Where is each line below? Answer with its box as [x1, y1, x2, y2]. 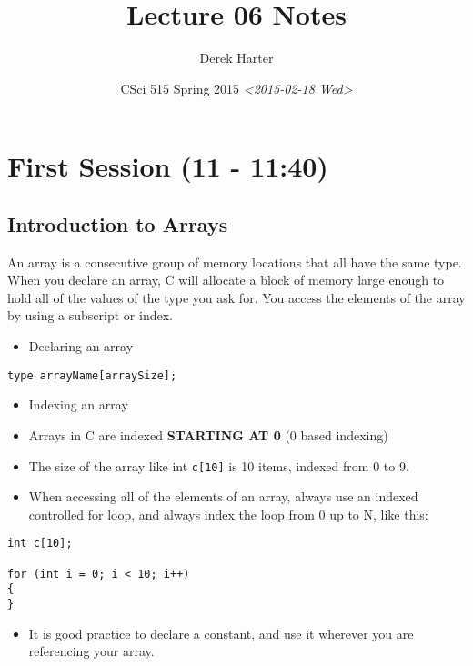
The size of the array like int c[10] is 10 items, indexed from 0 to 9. [28, 456, 409, 475]
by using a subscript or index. [7, 306, 173, 325]
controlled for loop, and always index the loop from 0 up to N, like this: [28, 504, 428, 523]
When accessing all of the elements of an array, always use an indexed [28, 487, 418, 506]
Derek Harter [199, 48, 274, 67]
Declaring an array [28, 337, 134, 356]
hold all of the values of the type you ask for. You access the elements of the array [7, 288, 466, 307]
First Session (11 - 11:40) [7, 147, 328, 185]
